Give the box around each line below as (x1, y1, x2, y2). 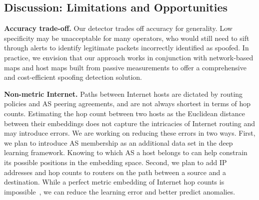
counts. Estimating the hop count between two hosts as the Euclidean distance (4, 108, 245, 118)
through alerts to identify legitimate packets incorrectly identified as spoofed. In (4, 42, 249, 53)
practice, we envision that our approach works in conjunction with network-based (4, 52, 253, 62)
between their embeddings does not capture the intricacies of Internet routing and (4, 118, 255, 128)
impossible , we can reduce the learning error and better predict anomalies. (4, 186, 235, 197)
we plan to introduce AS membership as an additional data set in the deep (4, 137, 233, 148)
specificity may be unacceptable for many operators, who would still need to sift (4, 32, 249, 43)
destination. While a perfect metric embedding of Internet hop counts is (4, 177, 224, 187)
